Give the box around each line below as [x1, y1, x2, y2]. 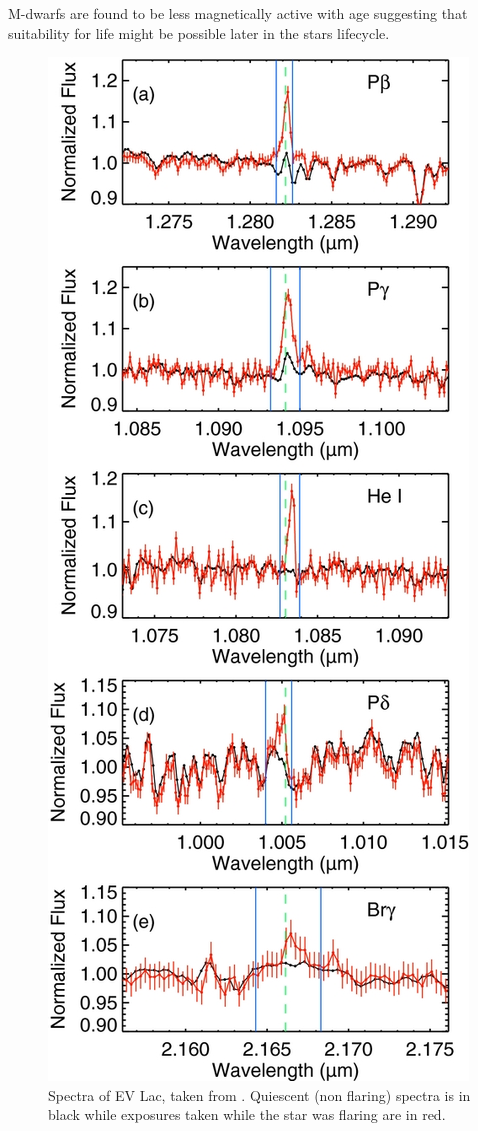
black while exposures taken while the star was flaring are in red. [48, 1104, 446, 1125]
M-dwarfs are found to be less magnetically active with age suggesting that [8, 3, 468, 23]
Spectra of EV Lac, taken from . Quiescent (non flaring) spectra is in [48, 1084, 471, 1105]
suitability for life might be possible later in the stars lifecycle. [8, 22, 390, 43]
